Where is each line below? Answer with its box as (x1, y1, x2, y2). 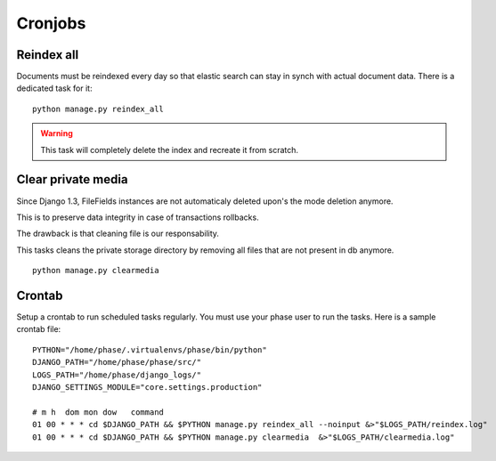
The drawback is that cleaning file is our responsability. (16, 228, 220, 239)
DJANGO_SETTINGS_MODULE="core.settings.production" (32, 382, 263, 392)
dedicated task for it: (16, 83, 93, 93)
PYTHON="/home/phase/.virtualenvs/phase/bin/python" (32, 344, 267, 355)
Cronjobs (16, 13, 86, 33)
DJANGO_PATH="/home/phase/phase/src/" (32, 357, 202, 368)
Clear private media (16, 172, 128, 187)
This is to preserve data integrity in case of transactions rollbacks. (16, 212, 259, 222)
